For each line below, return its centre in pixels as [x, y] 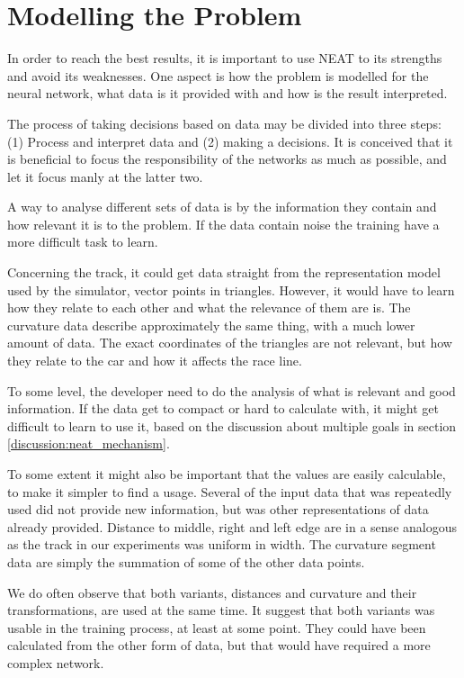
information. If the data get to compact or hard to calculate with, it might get [223, 408]
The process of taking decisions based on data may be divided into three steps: [224, 123]
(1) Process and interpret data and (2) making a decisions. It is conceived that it [230, 141]
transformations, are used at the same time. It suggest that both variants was [221, 610]
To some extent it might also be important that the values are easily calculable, [227, 474]
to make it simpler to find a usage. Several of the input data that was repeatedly [230, 491]
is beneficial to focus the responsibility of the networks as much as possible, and [227, 159]
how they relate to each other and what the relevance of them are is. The [209, 307]
